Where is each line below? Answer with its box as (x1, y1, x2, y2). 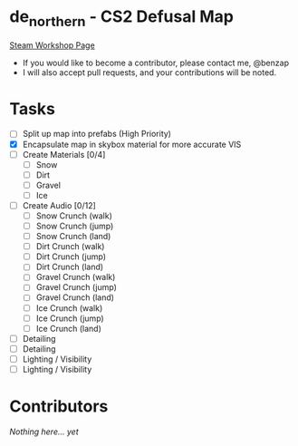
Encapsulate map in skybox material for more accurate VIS (22, 139, 242, 150)
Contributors (9, 396, 109, 417)
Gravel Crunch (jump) (35, 282, 118, 293)
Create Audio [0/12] (22, 199, 97, 210)
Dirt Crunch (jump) (35, 251, 107, 262)
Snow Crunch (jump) (35, 220, 114, 232)
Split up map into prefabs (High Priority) (22, 129, 172, 140)
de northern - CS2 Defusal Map (9, 6, 234, 30)
